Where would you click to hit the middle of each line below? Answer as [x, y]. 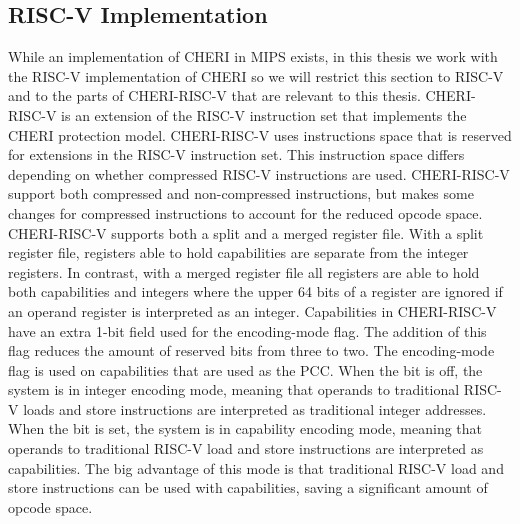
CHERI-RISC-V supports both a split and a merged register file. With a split [246, 232]
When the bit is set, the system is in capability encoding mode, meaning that [245, 428]
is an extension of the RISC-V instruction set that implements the [264, 114]
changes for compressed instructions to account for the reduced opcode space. [245, 212]
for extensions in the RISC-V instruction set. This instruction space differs [236, 154]
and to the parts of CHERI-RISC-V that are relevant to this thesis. [214, 95]
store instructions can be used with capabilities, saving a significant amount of [248, 487]
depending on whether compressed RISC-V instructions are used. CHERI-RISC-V [259, 173]
